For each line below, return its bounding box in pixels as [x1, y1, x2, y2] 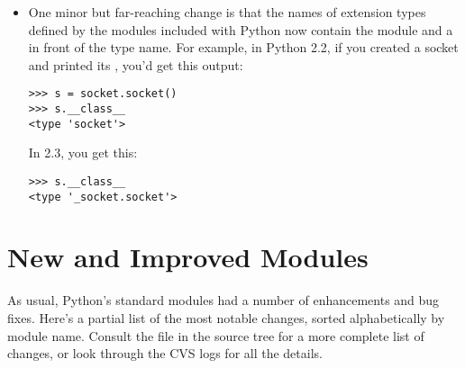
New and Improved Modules [7, 238, 369, 275]
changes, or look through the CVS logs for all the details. [7, 344, 323, 363]
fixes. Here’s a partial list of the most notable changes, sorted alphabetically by [7, 308, 445, 327]
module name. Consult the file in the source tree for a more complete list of [7, 326, 424, 345]
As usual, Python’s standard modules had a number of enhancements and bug [7, 291, 440, 310]
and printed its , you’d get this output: [28, 55, 243, 74]
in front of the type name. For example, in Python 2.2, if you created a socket [28, 38, 459, 57]
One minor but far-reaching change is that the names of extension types [28, 3, 426, 21]
